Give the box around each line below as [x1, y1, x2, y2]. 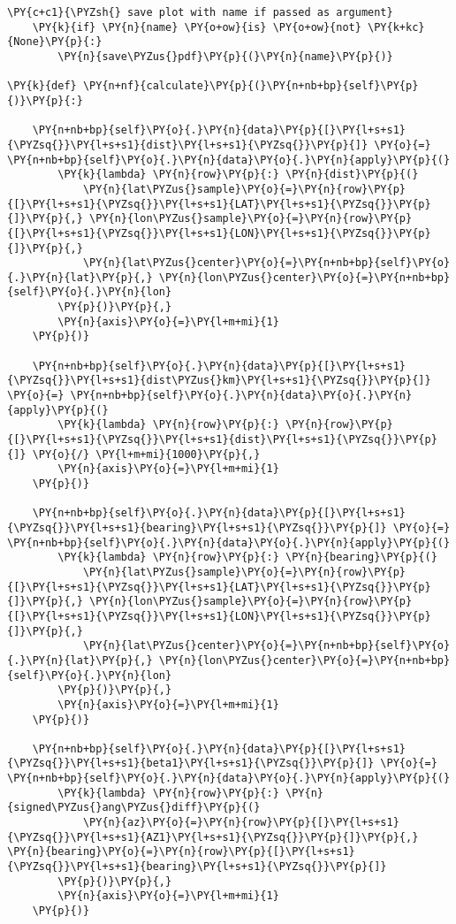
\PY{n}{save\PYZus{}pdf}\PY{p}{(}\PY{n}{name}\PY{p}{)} [57, 50, 393, 63]
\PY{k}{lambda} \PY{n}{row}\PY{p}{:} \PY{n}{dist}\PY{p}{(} [57, 168, 419, 181]
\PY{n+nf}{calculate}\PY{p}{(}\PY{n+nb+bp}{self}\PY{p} [82, 80, 419, 93]
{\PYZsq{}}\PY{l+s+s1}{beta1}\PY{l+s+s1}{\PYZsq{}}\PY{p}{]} [7, 757, 375, 770]
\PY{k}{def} [7, 80, 77, 93]
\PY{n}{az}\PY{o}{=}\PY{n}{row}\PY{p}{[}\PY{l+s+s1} [82, 816, 399, 829]
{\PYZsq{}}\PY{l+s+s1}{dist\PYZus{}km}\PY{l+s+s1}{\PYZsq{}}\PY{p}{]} [7, 374, 431, 387]
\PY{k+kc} [368, 20, 425, 34]
